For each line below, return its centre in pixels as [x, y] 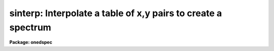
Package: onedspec [31, 42]
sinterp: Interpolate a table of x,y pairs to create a [116, 13]
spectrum [30, 27]
